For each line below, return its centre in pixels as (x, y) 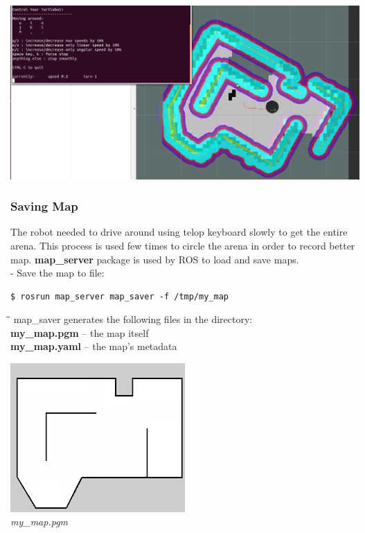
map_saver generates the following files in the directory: (133, 319)
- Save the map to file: (57, 273)
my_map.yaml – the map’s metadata (94, 346)
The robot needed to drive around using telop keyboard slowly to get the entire (179, 232)
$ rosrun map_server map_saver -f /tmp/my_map (119, 296)
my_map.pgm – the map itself (80, 332)
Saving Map (44, 206)
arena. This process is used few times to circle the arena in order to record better (183, 245)
